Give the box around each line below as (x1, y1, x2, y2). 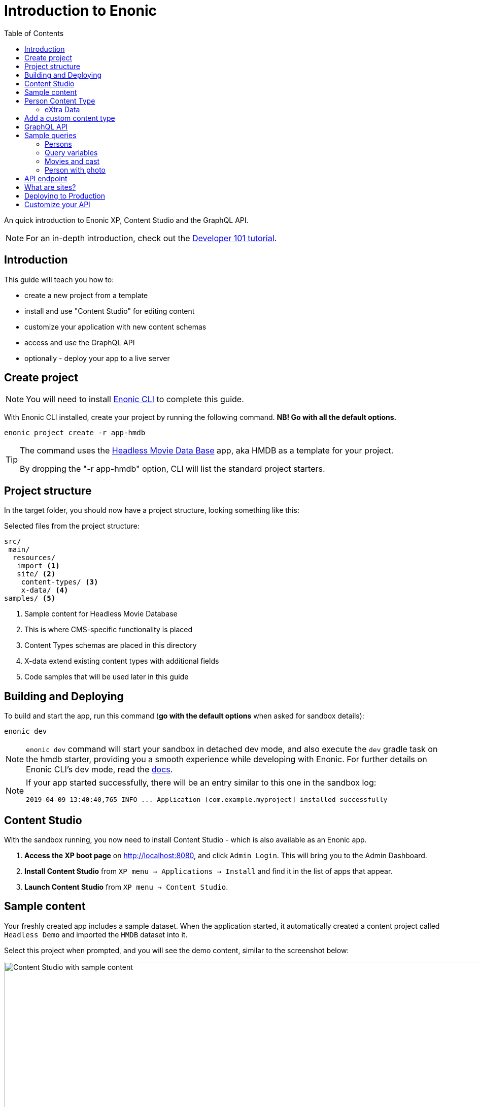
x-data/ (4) (21, 586, 69, 595)
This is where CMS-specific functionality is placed (24, 625, 193, 634)
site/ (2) (17, 570, 56, 578)
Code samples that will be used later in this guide (24, 672, 189, 681)
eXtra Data (45, 105, 80, 114)
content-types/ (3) (21, 578, 98, 587)
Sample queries (24, 131, 77, 140)
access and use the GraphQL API (24, 338, 135, 347)
